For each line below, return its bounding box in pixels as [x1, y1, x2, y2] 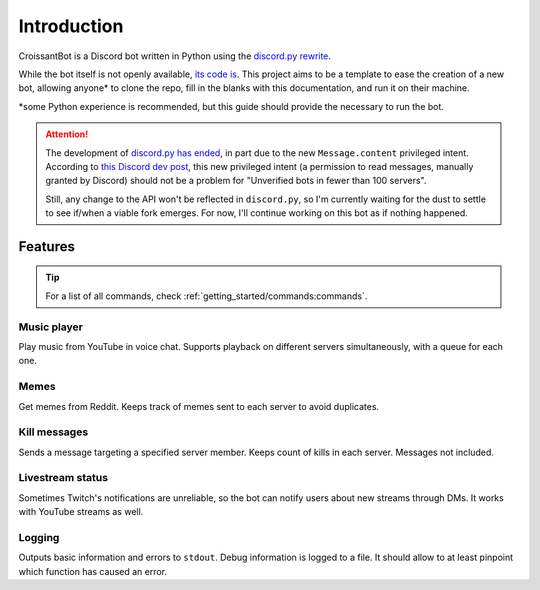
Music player [18, 320, 84, 334]
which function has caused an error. [18, 565, 168, 577]
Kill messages [18, 425, 89, 439]
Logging [18, 530, 60, 544]
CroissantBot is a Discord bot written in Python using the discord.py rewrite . [18, 50, 332, 62]
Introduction [18, 15, 124, 37]
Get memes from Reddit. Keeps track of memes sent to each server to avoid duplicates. [18, 400, 380, 412]
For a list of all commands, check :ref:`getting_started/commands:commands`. [45, 290, 368, 302]
